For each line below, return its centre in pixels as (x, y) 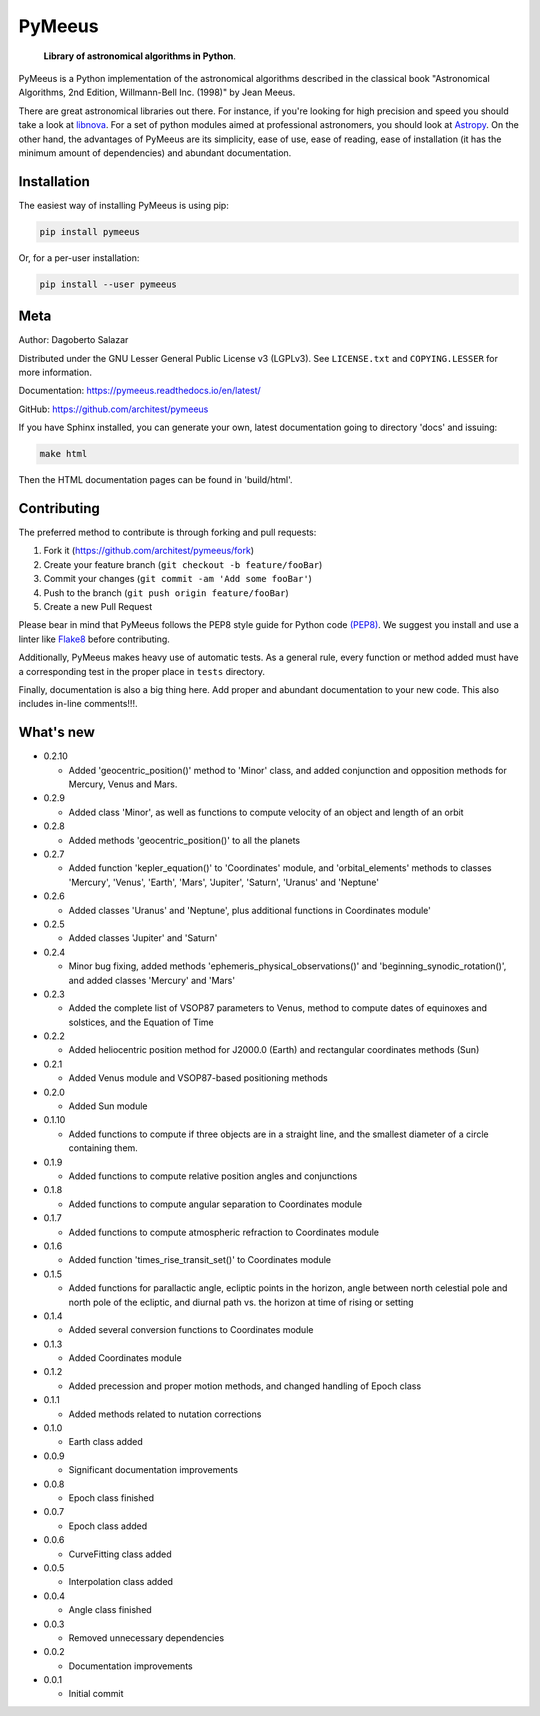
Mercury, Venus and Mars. (123, 784)
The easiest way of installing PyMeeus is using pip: (123, 205)
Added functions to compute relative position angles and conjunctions (213, 1176)
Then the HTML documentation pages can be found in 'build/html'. (155, 480)
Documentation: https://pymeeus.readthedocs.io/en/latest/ (140, 391)
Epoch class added (108, 1526)
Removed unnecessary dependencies (146, 1637)
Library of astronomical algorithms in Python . (140, 56)
